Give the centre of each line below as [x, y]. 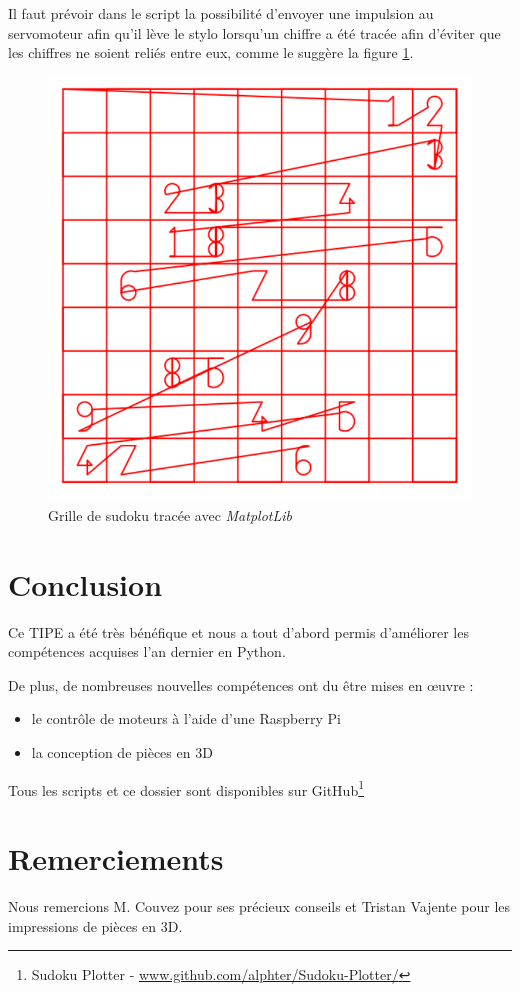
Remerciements [116, 858]
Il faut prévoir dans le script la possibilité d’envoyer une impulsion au [221, 13]
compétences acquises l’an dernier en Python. [147, 651]
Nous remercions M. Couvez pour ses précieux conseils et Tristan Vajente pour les [259, 906]
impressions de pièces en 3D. [95, 925]
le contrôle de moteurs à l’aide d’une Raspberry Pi [186, 718]
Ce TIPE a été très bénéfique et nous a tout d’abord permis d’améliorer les [238, 631]
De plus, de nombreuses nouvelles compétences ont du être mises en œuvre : [241, 684]
